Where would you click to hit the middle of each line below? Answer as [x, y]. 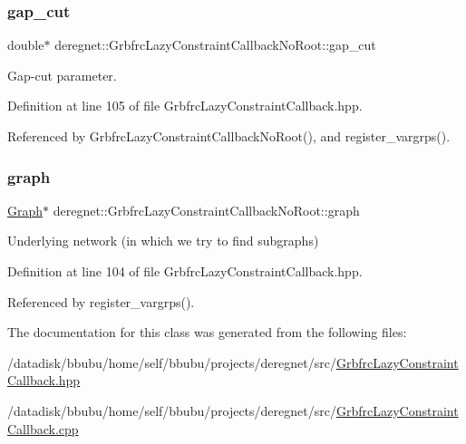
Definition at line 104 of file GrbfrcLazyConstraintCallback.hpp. [185, 271]
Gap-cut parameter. [62, 75]
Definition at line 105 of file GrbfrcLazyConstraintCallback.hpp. [185, 106]
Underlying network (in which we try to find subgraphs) [163, 241]
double [26, 45]
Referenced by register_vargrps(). [101, 301]
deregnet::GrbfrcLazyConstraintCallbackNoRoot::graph [206, 210]
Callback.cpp [43, 428]
